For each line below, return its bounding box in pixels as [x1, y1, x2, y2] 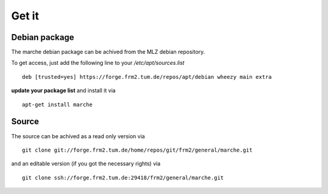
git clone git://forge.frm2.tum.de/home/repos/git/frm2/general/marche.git [22, 146, 253, 153]
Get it [11, 9, 39, 22]
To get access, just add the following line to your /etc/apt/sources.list [11, 59, 185, 67]
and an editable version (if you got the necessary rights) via [11, 160, 161, 167]
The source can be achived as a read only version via [11, 132, 145, 139]
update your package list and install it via [11, 87, 116, 94]
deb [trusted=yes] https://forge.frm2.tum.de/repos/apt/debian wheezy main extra [22, 73, 272, 80]
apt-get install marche [22, 101, 93, 108]
